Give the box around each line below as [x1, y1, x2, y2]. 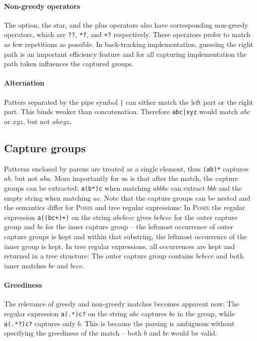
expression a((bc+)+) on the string [4, 212, 111, 222]
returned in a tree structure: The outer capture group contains [4, 251, 194, 261]
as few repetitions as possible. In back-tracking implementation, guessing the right [4, 39, 254, 49]
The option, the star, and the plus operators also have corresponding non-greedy [4, 19, 248, 30]
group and [4, 221, 35, 232]
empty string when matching [4, 192, 91, 203]
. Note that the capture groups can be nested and [100, 192, 251, 203]
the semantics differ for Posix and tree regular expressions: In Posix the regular [4, 202, 245, 213]
